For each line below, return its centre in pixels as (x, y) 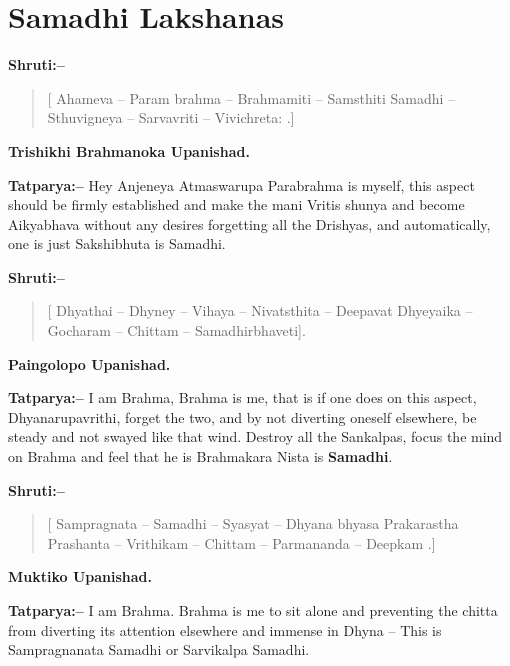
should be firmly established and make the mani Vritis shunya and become (236, 204)
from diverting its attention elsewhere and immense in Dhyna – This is (225, 629)
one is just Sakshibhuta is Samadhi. (117, 243)
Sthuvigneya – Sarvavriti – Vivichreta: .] (171, 117)
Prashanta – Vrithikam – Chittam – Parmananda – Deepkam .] (241, 542)
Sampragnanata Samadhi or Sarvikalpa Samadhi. (159, 649)
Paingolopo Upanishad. (89, 363)
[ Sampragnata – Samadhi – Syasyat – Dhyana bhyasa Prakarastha (253, 523)
